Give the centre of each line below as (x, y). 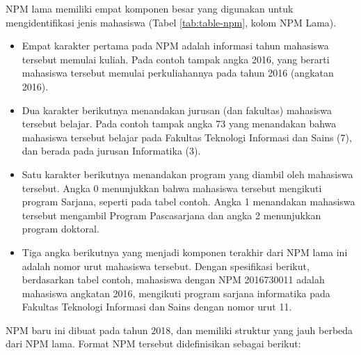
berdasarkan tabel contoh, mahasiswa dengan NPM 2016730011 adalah (173, 279)
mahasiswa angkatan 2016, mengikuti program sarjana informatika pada (176, 293)
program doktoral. (61, 229)
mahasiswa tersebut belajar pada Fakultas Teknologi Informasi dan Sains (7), (187, 137)
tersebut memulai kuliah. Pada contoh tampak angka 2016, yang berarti (176, 59)
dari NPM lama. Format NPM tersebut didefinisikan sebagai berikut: (153, 344)
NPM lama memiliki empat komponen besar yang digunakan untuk (150, 8)
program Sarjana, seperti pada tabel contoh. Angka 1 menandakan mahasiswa (188, 202)
